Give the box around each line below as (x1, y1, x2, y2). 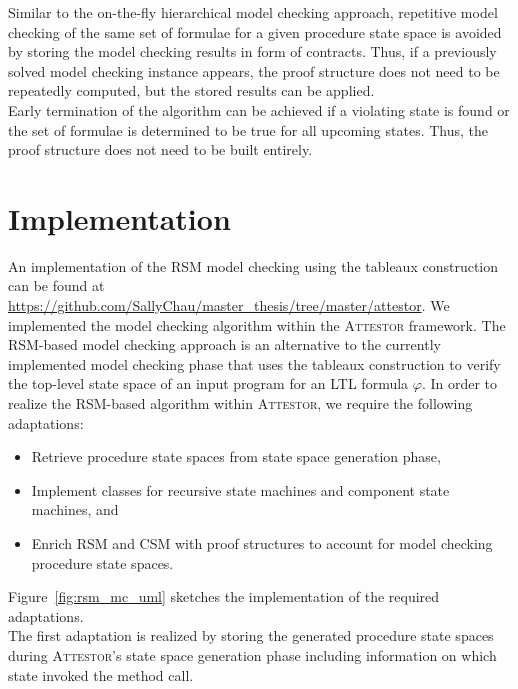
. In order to (421, 373, 498, 394)
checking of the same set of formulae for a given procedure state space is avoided (8, 21, 502, 42)
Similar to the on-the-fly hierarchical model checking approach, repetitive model (8, 2, 498, 22)
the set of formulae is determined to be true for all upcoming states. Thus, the (8, 119, 489, 140)
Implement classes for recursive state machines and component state (31, 479, 450, 500)
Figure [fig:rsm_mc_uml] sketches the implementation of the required (8, 586, 440, 607)
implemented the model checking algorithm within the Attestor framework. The (8, 314, 506, 335)
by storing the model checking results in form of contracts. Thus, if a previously (8, 41, 497, 62)
